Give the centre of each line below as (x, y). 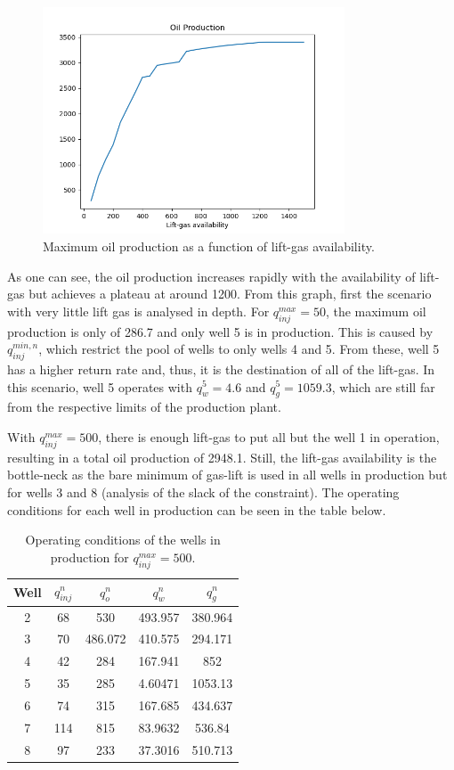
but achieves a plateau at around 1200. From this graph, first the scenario (230, 294)
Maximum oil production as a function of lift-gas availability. (209, 246)
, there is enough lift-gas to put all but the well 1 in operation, (269, 436)
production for (89, 557)
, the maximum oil (376, 311)
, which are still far (383, 386)
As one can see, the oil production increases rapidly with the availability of (211, 276)
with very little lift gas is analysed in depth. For (138, 311)
